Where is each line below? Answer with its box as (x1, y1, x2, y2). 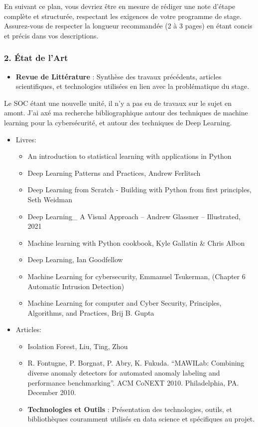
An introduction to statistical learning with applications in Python (27, 151, 232, 161)
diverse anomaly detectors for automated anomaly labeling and (27, 368, 220, 378)
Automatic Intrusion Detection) (27, 281, 125, 291)
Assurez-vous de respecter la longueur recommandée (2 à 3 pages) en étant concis (4, 20, 253, 31)
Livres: (15, 134, 36, 144)
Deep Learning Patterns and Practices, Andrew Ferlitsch (27, 167, 201, 178)
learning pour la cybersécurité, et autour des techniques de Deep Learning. (4, 117, 232, 127)
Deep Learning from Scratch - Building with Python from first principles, (27, 184, 252, 195)
